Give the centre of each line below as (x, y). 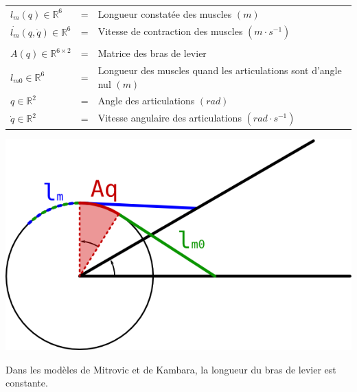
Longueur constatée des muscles (165, 13)
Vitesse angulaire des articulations (170, 118)
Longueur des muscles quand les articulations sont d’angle (220, 70)
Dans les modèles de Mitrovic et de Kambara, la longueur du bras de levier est (171, 369)
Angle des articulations (146, 101)
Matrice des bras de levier (152, 53)
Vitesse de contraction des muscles (170, 31)
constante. (27, 383)
